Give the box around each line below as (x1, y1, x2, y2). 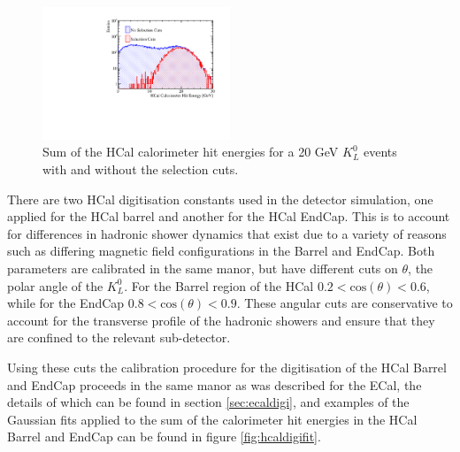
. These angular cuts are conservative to (236, 294, 453, 312)
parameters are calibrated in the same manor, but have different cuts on (7, 258, 398, 277)
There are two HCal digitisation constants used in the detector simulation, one (7, 189, 433, 208)
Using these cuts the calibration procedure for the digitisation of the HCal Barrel (7, 357, 447, 376)
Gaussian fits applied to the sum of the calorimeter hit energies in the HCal (7, 410, 418, 428)
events (364, 142, 397, 161)
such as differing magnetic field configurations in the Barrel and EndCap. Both (7, 241, 435, 260)
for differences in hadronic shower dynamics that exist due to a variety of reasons (7, 224, 447, 242)
